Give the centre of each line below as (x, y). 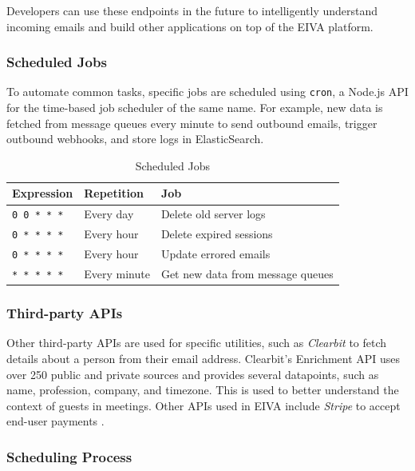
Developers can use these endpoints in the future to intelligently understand (192, 10)
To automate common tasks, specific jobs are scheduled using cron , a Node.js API (207, 92)
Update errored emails (215, 254)
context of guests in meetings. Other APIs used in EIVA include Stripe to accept (204, 405)
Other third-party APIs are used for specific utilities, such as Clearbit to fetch (197, 343)
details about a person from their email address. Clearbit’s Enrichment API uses (204, 358)
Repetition (114, 193)
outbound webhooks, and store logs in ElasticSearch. (135, 139)
